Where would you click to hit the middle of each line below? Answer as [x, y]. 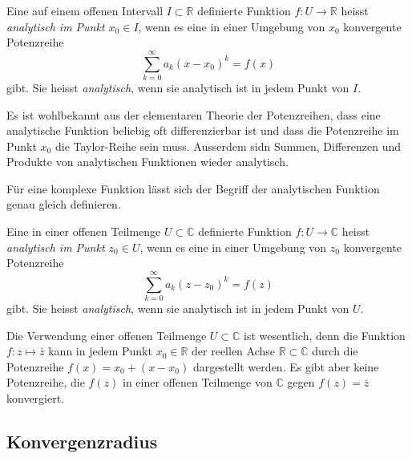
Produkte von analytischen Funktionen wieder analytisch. [147, 162]
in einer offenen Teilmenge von [198, 382]
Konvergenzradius [82, 441]
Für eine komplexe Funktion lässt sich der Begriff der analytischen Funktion [193, 188]
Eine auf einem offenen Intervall [85, 10]
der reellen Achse [234, 351]
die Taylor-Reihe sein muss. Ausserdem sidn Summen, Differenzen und [228, 146]
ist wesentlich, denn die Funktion [325, 335]
